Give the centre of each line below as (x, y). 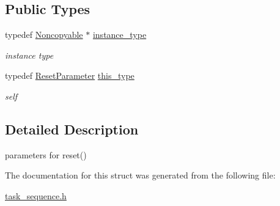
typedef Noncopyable (44, 35)
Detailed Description (72, 129)
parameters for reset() (46, 154)
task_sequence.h (36, 195)
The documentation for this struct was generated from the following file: (140, 175)
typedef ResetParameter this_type (70, 75)
